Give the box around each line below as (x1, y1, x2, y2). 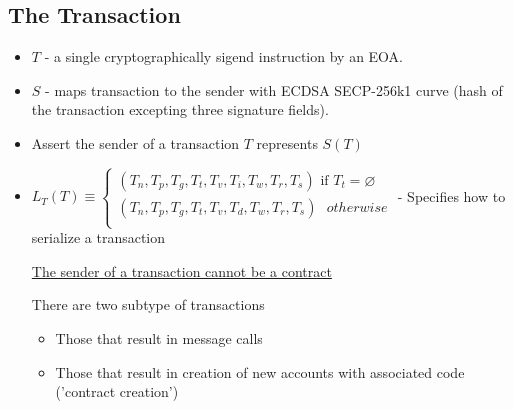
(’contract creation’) (55, 381, 179, 402)
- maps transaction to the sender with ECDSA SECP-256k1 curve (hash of (45, 79, 503, 100)
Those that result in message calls (55, 327, 263, 348)
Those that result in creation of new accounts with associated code (55, 361, 465, 382)
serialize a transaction (31, 227, 166, 248)
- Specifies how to (397, 185, 506, 206)
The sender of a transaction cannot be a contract (31, 260, 332, 281)
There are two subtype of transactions (31, 294, 265, 315)
